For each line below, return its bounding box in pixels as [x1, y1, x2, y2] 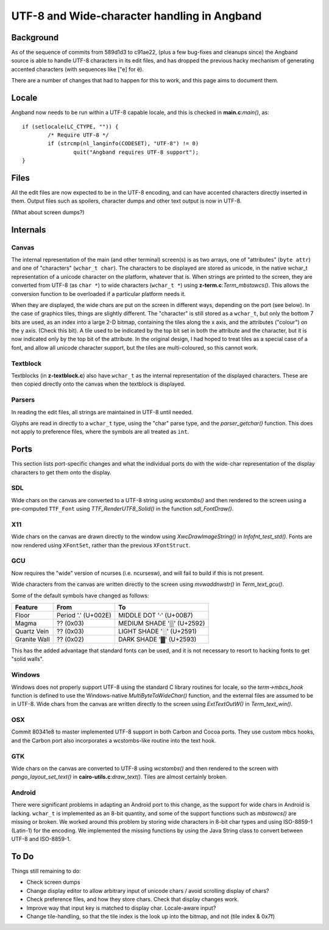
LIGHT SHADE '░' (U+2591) [118, 627, 197, 635]
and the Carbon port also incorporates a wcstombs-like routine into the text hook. [11, 737, 216, 744]
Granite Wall [15, 635, 50, 643]
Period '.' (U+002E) [57, 611, 112, 619]
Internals [11, 225, 46, 235]
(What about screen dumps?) [11, 208, 85, 216]
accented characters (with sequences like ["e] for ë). [11, 65, 144, 73]
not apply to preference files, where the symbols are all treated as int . [11, 428, 189, 436]
